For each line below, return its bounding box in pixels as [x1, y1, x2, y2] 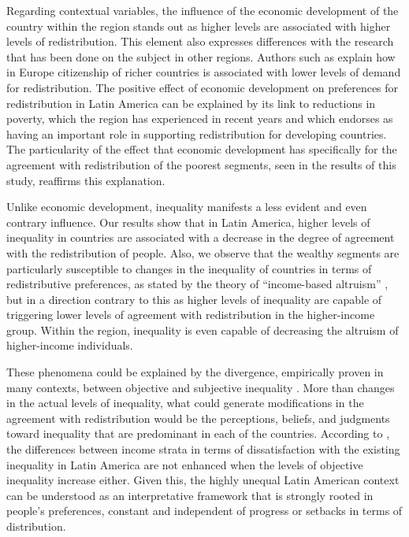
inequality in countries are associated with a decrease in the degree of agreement [6, 229, 395, 246]
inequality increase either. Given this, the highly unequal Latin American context [6, 472, 400, 488]
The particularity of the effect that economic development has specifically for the [6, 141, 397, 157]
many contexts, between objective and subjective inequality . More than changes [6, 379, 395, 395]
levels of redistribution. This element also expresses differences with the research [6, 33, 394, 50]
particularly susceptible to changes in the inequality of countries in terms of [6, 260, 372, 276]
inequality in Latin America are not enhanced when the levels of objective [6, 456, 363, 472]
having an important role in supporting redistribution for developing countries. [6, 125, 387, 142]
